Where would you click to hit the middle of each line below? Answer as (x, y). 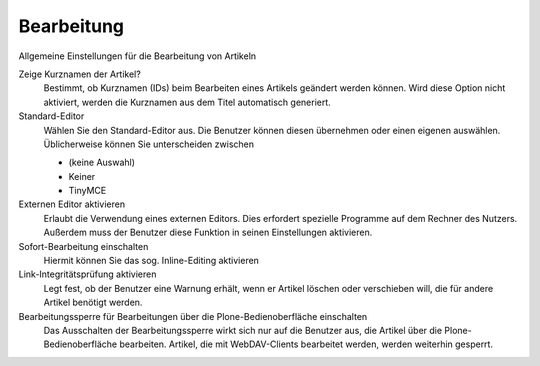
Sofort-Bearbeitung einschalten (83, 246)
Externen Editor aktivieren (71, 204)
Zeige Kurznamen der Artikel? (80, 74)
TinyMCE (87, 191)
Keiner (82, 176)
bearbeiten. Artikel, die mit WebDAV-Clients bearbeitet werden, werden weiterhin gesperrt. (306, 344)
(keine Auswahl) (101, 162)
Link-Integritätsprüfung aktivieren (87, 274)
